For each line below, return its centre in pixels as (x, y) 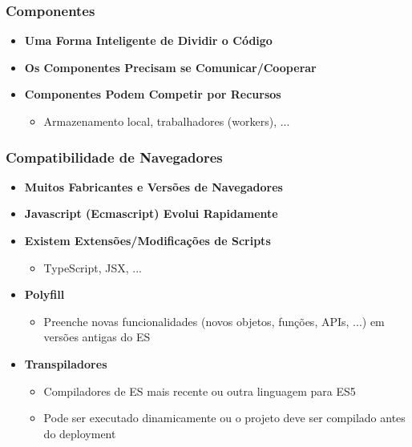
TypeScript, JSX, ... (93, 267)
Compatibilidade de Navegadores (114, 157)
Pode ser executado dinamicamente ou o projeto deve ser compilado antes (224, 418)
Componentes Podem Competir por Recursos (153, 94)
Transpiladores (66, 363)
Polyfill (44, 294)
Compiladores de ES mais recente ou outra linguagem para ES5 (200, 391)
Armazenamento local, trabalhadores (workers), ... (167, 121)
